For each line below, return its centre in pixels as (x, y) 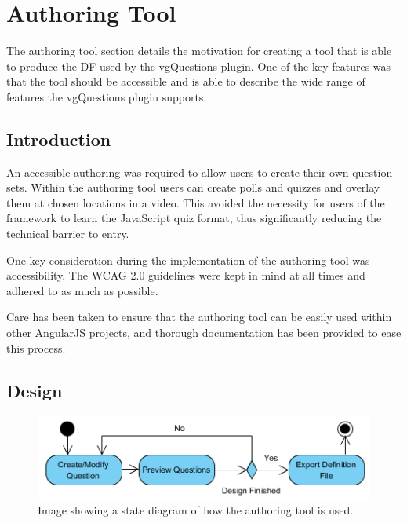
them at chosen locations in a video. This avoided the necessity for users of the (196, 202)
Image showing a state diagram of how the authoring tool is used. (196, 510)
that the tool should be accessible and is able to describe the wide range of (186, 81)
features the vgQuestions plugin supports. (107, 96)
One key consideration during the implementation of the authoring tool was (188, 260)
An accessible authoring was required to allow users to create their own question (200, 172)
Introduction (59, 139)
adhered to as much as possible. (82, 290)
